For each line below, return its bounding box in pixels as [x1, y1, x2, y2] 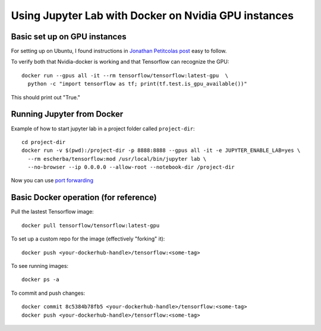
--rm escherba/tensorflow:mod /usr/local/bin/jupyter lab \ [27, 155, 207, 162]
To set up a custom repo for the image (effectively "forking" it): [11, 235, 165, 242]
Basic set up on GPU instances [11, 32, 127, 42]
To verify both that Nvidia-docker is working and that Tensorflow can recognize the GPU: [11, 58, 229, 65]
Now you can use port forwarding [11, 177, 93, 184]
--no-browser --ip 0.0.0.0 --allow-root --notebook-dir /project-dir [27, 164, 235, 171]
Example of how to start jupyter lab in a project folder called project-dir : [11, 125, 196, 132]
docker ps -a [21, 276, 59, 283]
